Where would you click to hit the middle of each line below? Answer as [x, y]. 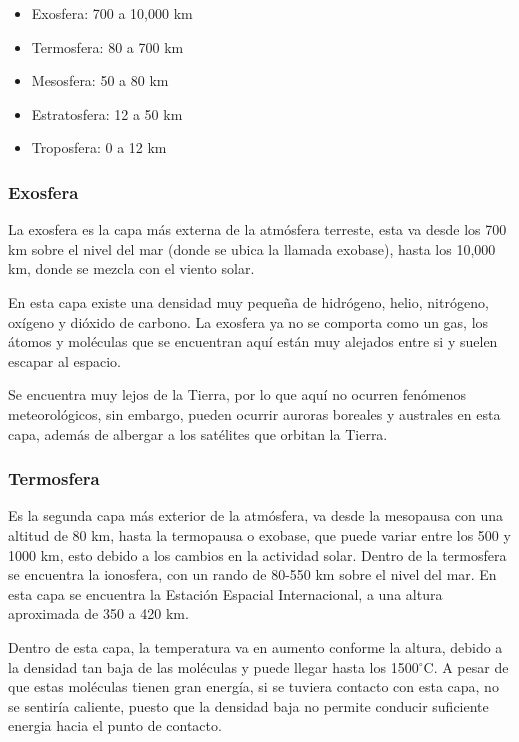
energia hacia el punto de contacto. [115, 725]
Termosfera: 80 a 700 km [107, 46]
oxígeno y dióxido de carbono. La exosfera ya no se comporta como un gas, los [248, 321]
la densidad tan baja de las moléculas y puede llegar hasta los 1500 [213, 666]
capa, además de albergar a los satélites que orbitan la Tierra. [198, 433]
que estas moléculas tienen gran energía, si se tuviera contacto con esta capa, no [253, 686]
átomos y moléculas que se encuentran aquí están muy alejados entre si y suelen [253, 341]
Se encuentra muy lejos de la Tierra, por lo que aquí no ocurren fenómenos [237, 394]
